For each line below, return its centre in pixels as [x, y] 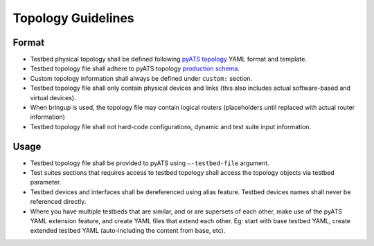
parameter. [46, 182]
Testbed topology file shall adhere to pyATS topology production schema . [135, 68]
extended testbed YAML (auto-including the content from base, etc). [128, 231]
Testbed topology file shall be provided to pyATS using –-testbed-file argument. [150, 163]
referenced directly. [58, 202]
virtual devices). [53, 97]
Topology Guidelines [73, 18]
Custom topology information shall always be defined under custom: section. [141, 78]
